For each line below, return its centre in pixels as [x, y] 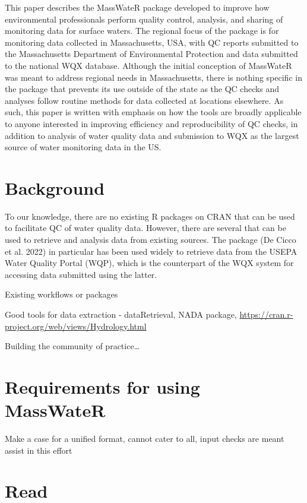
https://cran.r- [266, 314]
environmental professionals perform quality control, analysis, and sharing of [144, 19]
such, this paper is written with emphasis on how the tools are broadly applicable [153, 112]
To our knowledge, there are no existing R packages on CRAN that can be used [150, 216]
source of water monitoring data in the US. [83, 147]
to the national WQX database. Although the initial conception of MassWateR [148, 65]
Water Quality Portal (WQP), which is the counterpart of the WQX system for [149, 263]
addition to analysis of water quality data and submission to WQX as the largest [152, 135]
